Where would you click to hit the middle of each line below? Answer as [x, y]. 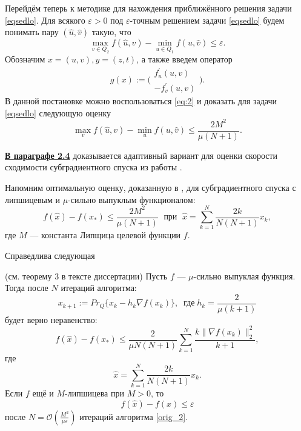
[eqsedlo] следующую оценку [58, 112]
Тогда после [27, 288]
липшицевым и [32, 199]
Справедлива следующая [50, 256]
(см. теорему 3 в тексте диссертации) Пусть [86, 276]
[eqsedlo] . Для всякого [45, 20]
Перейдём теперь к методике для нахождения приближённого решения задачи [148, 8]
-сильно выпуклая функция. [244, 276]
